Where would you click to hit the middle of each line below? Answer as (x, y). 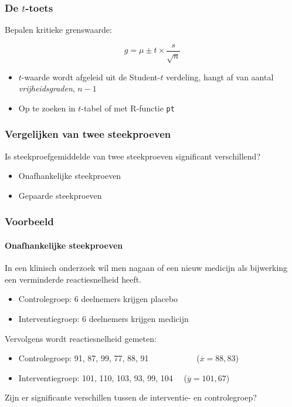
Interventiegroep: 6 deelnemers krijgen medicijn (103, 318)
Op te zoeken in (47, 108)
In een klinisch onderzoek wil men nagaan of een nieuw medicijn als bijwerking (146, 268)
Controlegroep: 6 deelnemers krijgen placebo (98, 299)
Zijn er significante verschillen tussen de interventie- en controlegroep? (131, 397)
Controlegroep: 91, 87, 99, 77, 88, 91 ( (109, 358)
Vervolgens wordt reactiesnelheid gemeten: (81, 338)
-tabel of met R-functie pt (128, 108)
